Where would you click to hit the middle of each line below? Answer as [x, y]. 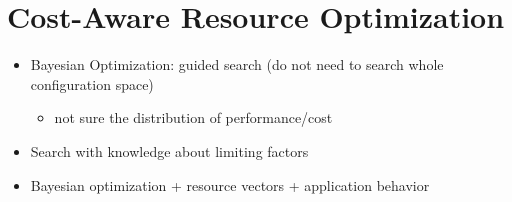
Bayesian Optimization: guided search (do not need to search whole [237, 64]
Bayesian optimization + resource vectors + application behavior [230, 184]
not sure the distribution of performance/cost [193, 117]
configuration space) [92, 83]
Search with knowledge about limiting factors [169, 150]
